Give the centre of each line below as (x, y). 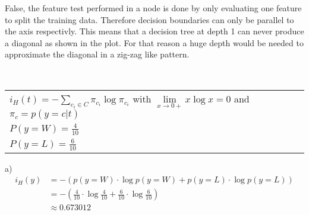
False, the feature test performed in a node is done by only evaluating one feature (153, 8)
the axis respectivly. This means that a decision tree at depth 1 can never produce (154, 31)
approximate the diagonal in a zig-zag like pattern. (97, 54)
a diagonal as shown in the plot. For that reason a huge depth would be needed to (154, 42)
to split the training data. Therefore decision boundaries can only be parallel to (149, 19)
